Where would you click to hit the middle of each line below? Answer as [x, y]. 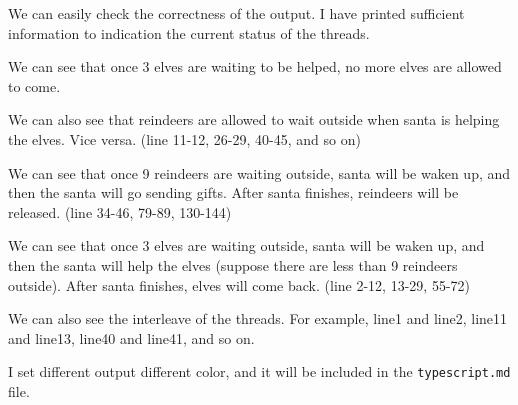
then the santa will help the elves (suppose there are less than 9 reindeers [233, 264]
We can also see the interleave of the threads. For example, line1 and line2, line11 [258, 318]
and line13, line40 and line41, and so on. [131, 337]
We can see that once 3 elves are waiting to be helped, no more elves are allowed [255, 66]
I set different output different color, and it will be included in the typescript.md [259, 371]
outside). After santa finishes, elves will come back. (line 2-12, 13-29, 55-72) [239, 284]
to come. [34, 85]
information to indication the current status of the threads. [189, 32]
